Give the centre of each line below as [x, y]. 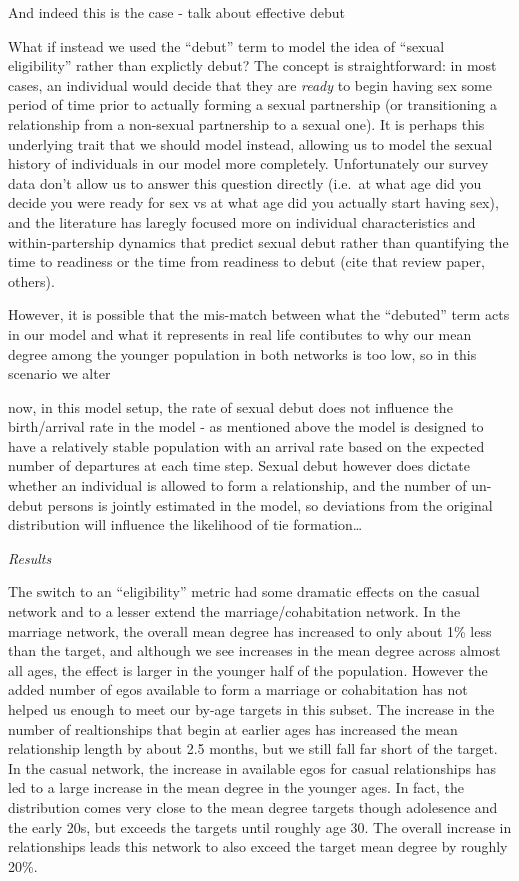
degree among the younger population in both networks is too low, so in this [242, 353]
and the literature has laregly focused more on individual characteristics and [242, 221]
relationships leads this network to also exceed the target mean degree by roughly [258, 846]
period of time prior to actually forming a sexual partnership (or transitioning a [253, 104]
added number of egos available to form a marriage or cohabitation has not [238, 689]
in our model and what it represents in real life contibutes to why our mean [240, 333]
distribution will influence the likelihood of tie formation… [185, 524]
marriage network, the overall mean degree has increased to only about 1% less [250, 630]
